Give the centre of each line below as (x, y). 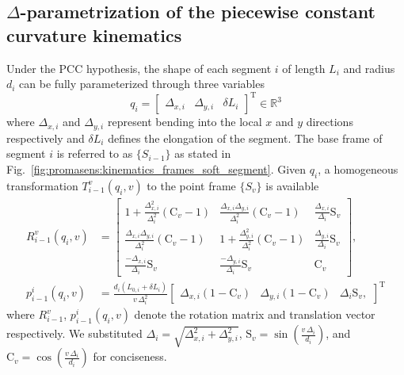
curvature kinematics (94, 34)
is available (292, 185)
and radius (369, 68)
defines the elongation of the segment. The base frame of (245, 138)
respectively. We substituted (74, 333)
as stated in (203, 153)
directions (330, 122)
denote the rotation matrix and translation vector (255, 314)
